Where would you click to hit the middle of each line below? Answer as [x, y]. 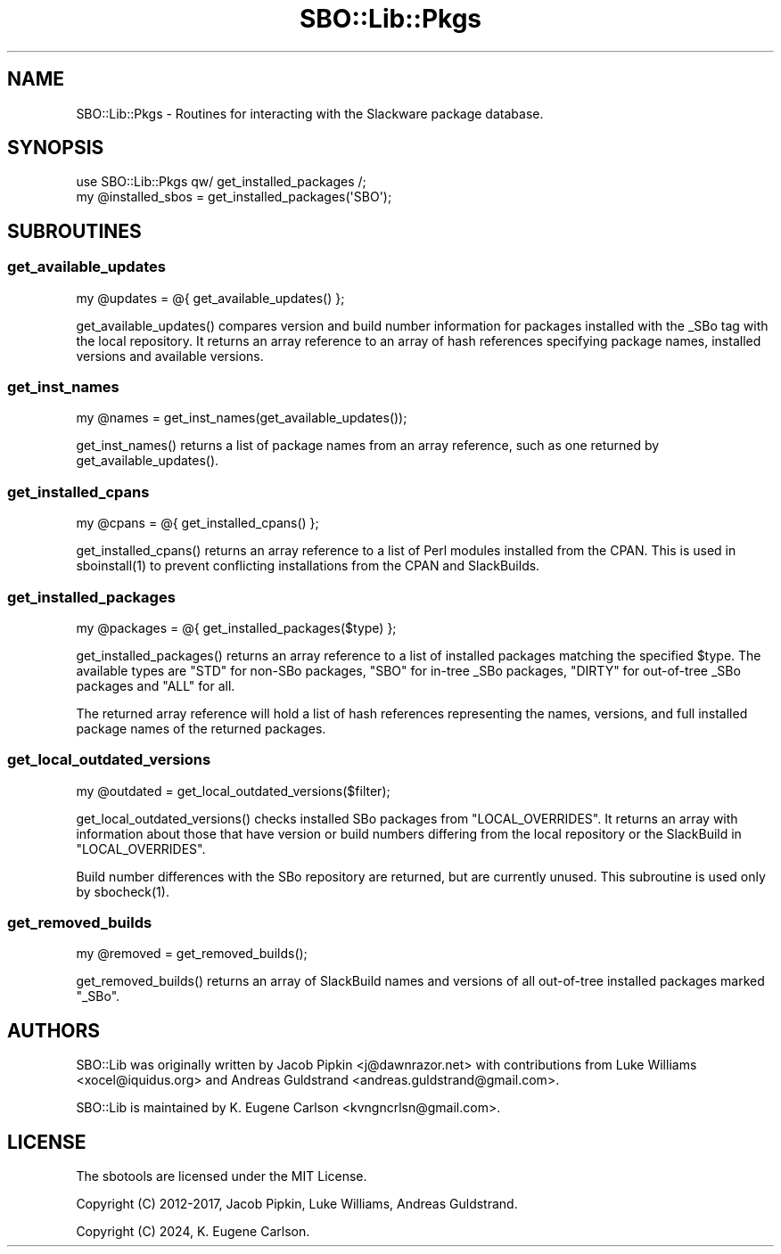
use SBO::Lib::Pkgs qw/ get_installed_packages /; [221, 182]
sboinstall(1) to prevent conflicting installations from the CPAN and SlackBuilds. [308, 566]
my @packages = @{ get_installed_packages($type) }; [236, 627]
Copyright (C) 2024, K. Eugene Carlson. [193, 1232]
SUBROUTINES [74, 231]
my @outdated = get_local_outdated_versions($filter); [233, 791]
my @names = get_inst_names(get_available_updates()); [242, 418]
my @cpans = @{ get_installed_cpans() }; [197, 523]
